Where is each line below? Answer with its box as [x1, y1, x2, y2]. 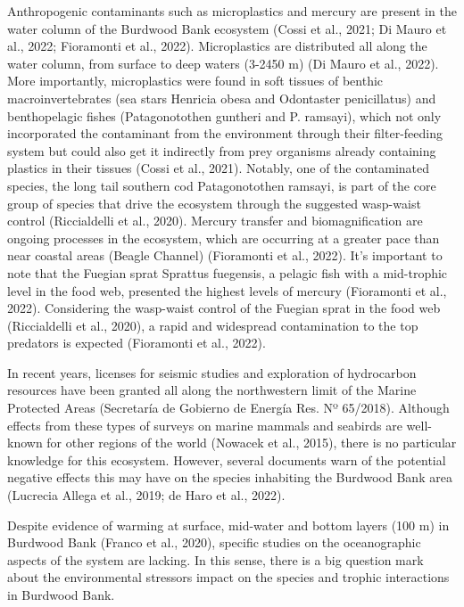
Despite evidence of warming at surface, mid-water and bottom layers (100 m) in [7, 515, 450, 534]
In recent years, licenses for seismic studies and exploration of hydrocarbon [7, 363, 417, 381]
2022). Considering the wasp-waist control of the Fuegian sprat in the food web [7, 299, 441, 317]
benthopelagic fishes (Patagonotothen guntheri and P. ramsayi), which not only [7, 106, 442, 125]
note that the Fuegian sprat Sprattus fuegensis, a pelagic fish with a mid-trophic [7, 263, 448, 282]
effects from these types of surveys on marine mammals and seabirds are [7, 415, 402, 434]
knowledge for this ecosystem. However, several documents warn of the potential [7, 450, 446, 469]
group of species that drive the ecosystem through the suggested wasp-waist [7, 193, 421, 212]
